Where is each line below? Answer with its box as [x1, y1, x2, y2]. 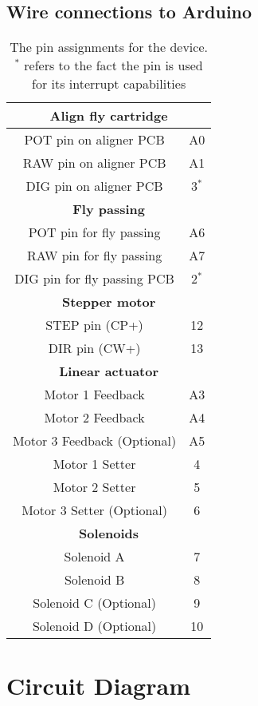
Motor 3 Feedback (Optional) [13, 431, 177, 450]
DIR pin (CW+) [48, 339, 141, 358]
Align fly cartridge [49, 106, 168, 125]
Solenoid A [64, 547, 125, 566]
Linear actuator [59, 362, 159, 381]
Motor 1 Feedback [44, 385, 145, 404]
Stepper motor [61, 292, 156, 311]
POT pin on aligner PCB [24, 130, 165, 149]
